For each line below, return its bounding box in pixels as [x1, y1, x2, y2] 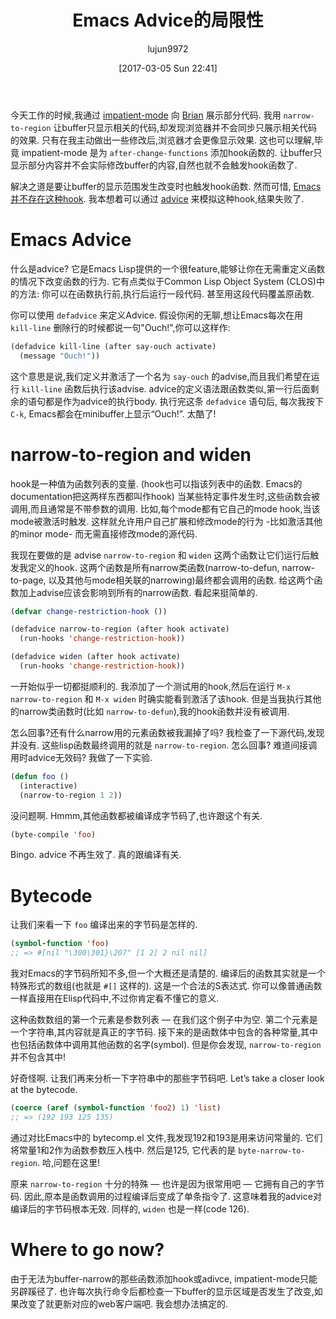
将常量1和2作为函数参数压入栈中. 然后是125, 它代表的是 [10, 1144, 237, 1156]
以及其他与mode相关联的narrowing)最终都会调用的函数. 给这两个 [48, 574, 315, 586]
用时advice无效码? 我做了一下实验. [10, 751, 153, 763]
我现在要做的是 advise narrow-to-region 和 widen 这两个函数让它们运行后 [10, 549, 311, 561]
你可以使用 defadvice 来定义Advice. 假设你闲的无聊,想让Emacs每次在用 [10, 309, 303, 321]
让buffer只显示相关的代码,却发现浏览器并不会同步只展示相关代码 [53, 121, 318, 133]
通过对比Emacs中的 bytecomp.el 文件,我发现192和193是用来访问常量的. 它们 [10, 1131, 323, 1143]
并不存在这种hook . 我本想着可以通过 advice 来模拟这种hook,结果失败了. [10, 192, 305, 205]
